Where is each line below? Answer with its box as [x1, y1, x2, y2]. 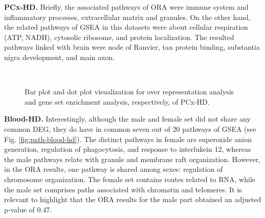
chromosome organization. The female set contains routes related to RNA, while [4, 173, 255, 184]
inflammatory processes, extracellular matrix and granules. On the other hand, [4, 11, 251, 22]
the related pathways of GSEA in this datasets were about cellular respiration [4, 22, 248, 32]
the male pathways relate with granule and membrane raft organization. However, [4, 153, 261, 164]
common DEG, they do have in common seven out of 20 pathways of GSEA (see [4, 123, 256, 134]
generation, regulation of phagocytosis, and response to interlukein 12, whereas [4, 144, 251, 154]
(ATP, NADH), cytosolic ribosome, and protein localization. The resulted [4, 31, 234, 42]
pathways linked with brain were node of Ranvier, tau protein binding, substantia [4, 42, 260, 52]
